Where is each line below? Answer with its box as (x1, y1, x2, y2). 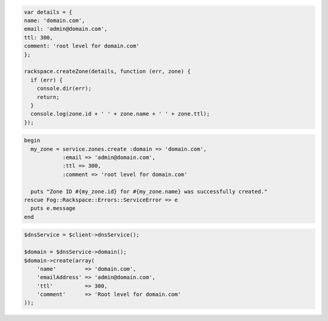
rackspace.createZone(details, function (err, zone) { (24, 68, 191, 75)
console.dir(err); (36, 85, 92, 92)
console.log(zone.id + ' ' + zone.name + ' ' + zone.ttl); (30, 110, 210, 118)
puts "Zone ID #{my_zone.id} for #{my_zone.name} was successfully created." (30, 188, 268, 195)
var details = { (24, 8, 73, 15)
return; (36, 93, 60, 100)
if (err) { (30, 76, 63, 83)
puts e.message (30, 205, 76, 212)
